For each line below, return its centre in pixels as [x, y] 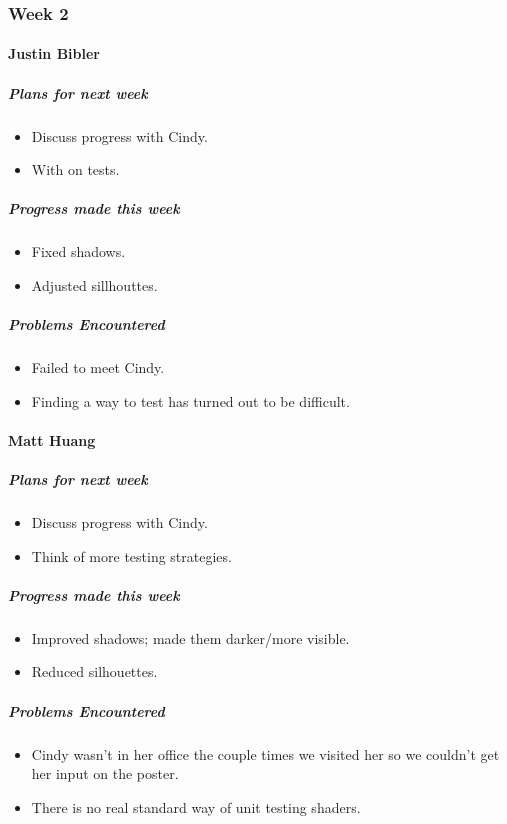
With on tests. [75, 169]
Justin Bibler [54, 53]
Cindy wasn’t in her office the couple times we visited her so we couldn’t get [265, 753]
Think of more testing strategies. [131, 555]
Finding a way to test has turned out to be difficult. [190, 400]
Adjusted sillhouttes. [94, 284]
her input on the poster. [105, 773]
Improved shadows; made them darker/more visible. [190, 637]
